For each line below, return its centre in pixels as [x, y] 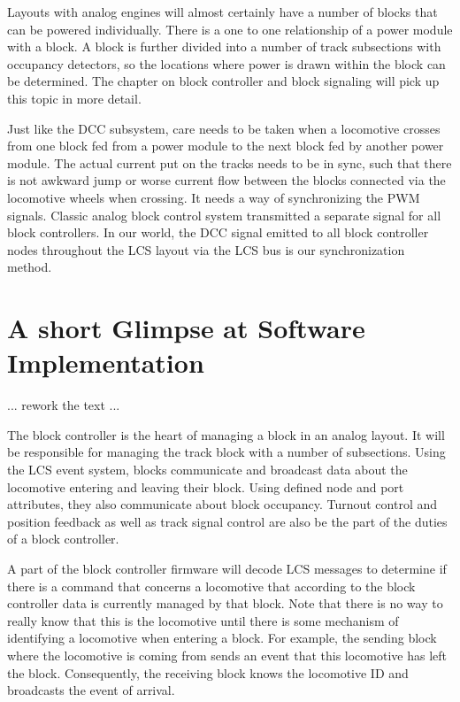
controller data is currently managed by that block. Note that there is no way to [225, 603]
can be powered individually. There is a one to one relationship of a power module [230, 29]
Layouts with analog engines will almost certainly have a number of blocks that [222, 12]
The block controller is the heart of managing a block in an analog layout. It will [226, 434]
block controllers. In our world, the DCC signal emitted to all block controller [218, 232]
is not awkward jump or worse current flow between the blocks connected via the [226, 180]
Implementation [106, 363]
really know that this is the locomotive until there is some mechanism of [203, 620]
